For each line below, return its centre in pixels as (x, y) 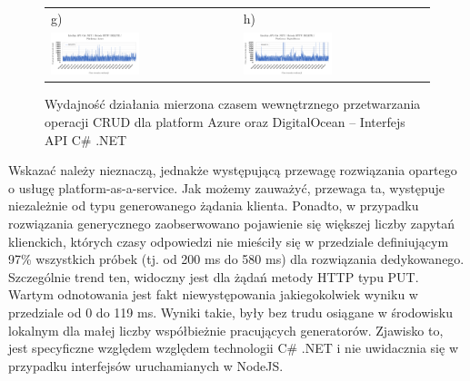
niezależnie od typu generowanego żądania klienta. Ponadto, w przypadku (214, 205)
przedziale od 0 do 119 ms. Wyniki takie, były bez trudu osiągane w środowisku (230, 312)
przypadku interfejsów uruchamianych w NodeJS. (146, 365)
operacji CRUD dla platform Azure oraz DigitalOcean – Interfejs (225, 121)
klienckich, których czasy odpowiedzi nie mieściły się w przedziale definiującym (229, 241)
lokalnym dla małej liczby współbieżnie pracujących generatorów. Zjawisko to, (226, 330)
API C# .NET (86, 139)
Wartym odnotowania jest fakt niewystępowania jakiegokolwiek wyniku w (213, 294)
